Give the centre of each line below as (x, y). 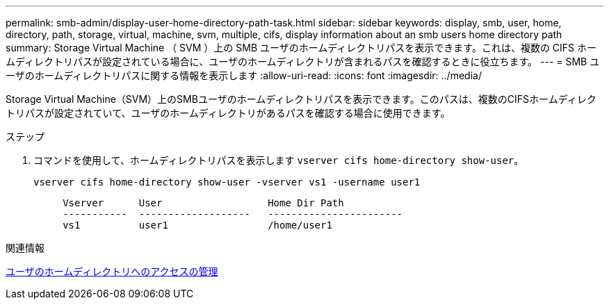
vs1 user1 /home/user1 (197, 225)
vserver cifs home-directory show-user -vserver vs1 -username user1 (227, 182)
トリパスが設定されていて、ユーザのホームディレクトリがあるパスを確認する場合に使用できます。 (228, 113)
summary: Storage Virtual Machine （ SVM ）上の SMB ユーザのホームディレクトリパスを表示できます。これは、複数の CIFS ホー (301, 48)
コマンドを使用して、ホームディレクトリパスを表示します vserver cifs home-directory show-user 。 (279, 160)
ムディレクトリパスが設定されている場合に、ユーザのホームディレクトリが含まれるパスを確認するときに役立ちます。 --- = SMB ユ (303, 61)
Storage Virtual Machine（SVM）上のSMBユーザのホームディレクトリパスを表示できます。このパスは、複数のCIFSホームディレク (301, 99)
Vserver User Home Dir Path (203, 203)
